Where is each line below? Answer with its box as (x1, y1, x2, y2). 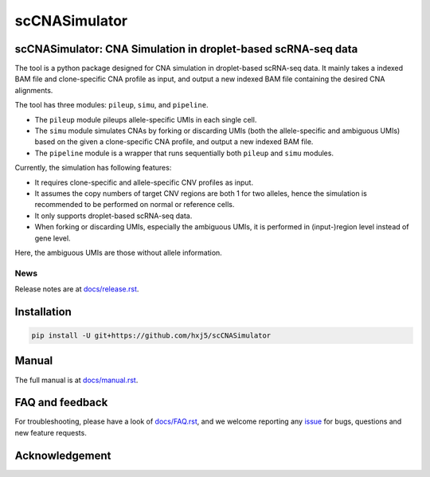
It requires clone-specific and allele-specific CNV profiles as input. (34, 178, 254, 187)
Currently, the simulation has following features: (14, 163, 172, 173)
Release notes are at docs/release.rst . (14, 284, 139, 294)
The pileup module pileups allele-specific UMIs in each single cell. (34, 115, 257, 124)
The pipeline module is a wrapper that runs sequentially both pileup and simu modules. (34, 148, 334, 158)
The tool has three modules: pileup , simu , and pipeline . (14, 100, 209, 110)
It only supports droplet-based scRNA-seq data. (34, 211, 193, 221)
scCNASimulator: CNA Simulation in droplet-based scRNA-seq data (14, 42, 358, 56)
